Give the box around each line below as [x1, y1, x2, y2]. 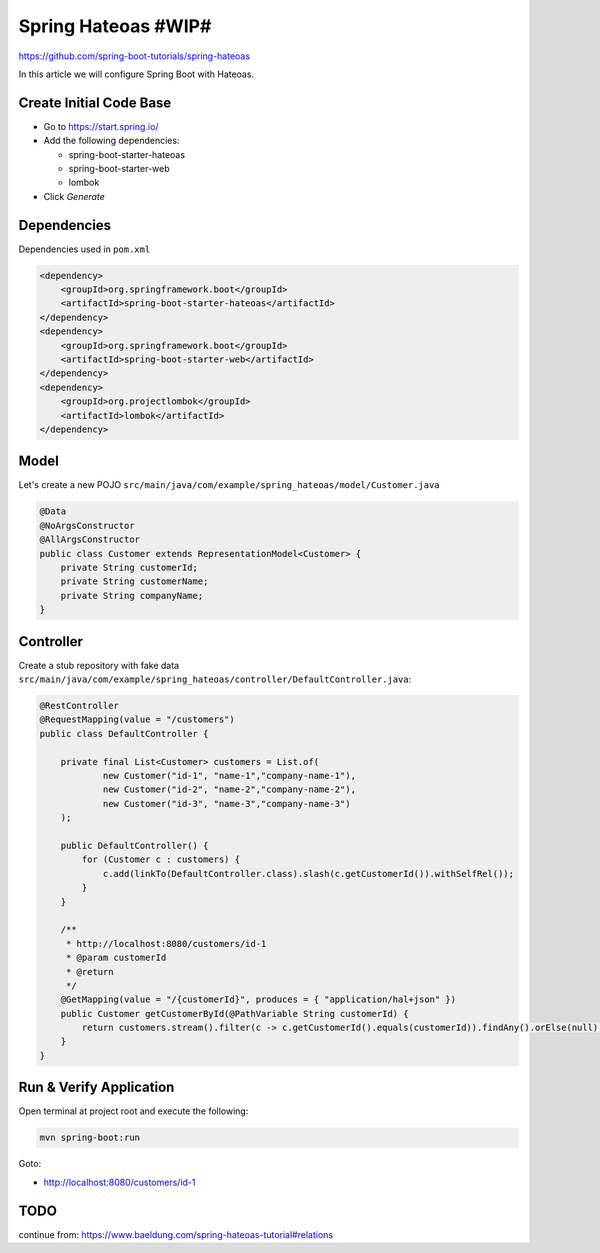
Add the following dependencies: [43, 135, 180, 147]
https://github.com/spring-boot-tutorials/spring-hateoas [18, 50, 250, 62]
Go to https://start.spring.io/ [43, 120, 159, 132]
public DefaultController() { [60, 840, 209, 851]
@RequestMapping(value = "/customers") [39, 714, 235, 725]
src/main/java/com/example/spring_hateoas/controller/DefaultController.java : [18, 673, 412, 685]
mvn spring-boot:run [39, 1132, 140, 1144]
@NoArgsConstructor [39, 520, 135, 531]
